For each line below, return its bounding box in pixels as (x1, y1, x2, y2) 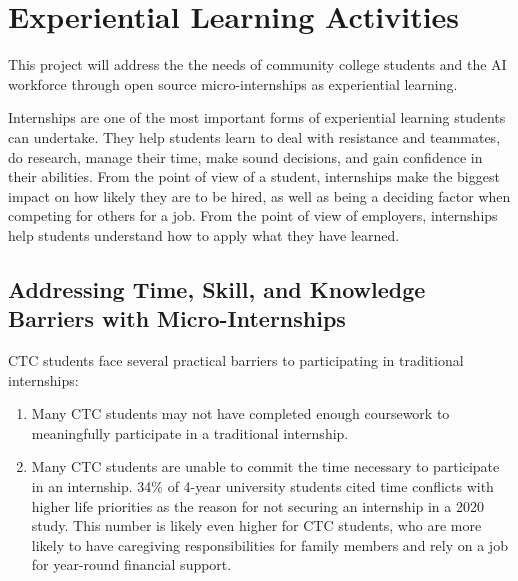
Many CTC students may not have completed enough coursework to (31, 403, 450, 424)
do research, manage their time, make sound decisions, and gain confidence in (8, 146, 483, 167)
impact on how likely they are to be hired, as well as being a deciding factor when (8, 185, 511, 206)
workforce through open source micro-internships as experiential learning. (8, 73, 458, 94)
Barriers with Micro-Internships (8, 303, 346, 334)
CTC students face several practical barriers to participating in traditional (8, 350, 464, 371)
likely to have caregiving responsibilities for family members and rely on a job (31, 534, 508, 555)
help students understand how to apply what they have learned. (8, 224, 400, 245)
